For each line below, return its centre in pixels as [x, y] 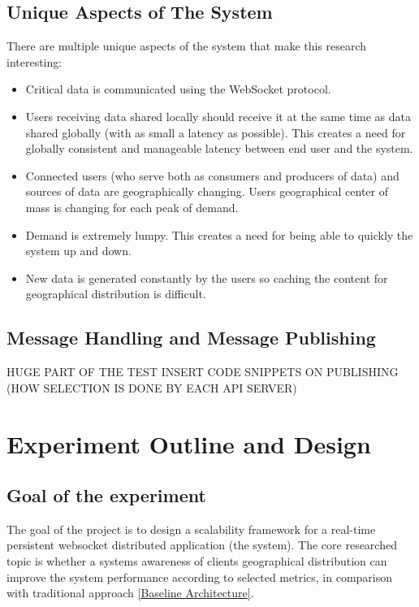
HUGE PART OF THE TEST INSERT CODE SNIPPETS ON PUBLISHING [203, 372]
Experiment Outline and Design [189, 443]
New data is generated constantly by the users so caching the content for [207, 277]
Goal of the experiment [106, 495]
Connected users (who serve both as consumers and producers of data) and [212, 175]
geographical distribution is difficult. [116, 294]
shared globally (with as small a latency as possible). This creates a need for [216, 132]
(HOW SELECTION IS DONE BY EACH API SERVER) [152, 387]
